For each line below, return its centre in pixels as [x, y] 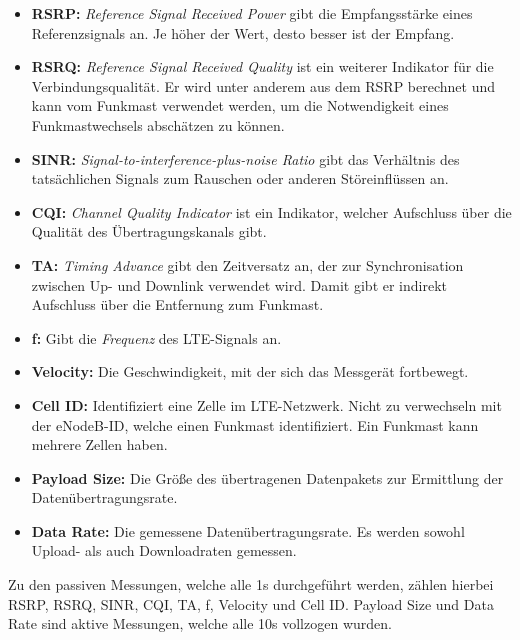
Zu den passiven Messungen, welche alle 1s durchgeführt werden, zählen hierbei [251, 584]
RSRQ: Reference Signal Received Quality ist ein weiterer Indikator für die [262, 66]
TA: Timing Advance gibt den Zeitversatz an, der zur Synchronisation [247, 264]
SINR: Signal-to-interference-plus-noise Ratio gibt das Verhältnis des [245, 158]
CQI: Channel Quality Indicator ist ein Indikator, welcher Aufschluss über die [271, 211]
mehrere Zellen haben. [99, 444]
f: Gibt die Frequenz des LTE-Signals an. [156, 337]
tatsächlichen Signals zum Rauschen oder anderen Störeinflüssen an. [240, 178]
